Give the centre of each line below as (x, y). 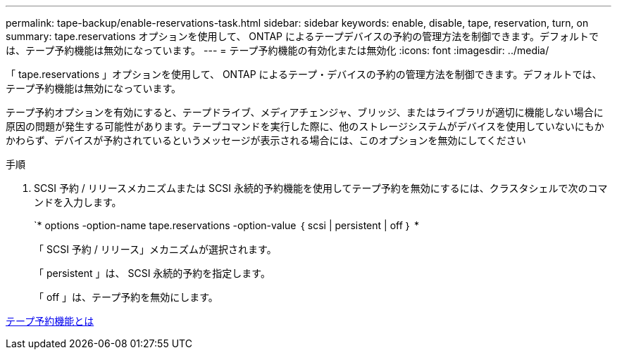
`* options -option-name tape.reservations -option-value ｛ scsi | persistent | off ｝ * (227, 225)
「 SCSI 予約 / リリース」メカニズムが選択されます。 (155, 249)
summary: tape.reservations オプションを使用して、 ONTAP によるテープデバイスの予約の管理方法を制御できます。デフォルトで (302, 36)
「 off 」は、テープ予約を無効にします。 (126, 297)
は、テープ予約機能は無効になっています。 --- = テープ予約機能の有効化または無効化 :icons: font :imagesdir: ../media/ (278, 50)
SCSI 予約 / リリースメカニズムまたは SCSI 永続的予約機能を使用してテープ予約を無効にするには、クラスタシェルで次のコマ (321, 188)
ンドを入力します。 (78, 202)
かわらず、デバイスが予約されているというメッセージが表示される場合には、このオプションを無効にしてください (266, 140)
